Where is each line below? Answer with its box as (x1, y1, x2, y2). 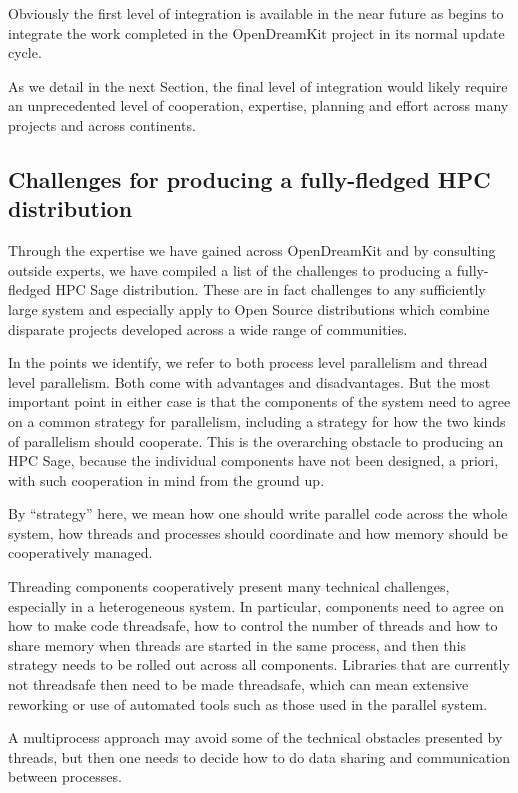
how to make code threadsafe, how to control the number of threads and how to (8, 615, 498, 636)
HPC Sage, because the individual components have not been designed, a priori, (8, 450, 499, 471)
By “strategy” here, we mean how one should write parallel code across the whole (8, 503, 508, 524)
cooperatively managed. (8, 542, 153, 563)
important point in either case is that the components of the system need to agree (8, 391, 511, 412)
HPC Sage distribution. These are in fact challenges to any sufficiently (55, 279, 486, 300)
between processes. (8, 766, 122, 787)
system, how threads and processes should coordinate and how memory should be (8, 522, 508, 543)
